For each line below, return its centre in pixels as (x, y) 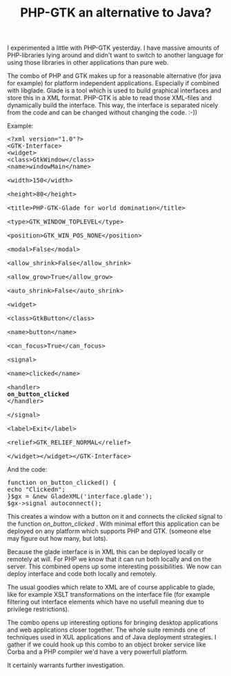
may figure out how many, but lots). (58, 539)
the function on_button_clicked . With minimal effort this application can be (113, 524)
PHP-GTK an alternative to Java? (116, 13)
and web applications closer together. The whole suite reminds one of (106, 630)
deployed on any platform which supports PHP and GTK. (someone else (109, 531)
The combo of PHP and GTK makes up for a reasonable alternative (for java (114, 76)
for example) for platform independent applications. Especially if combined (113, 83)
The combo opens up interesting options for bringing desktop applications (113, 623)
